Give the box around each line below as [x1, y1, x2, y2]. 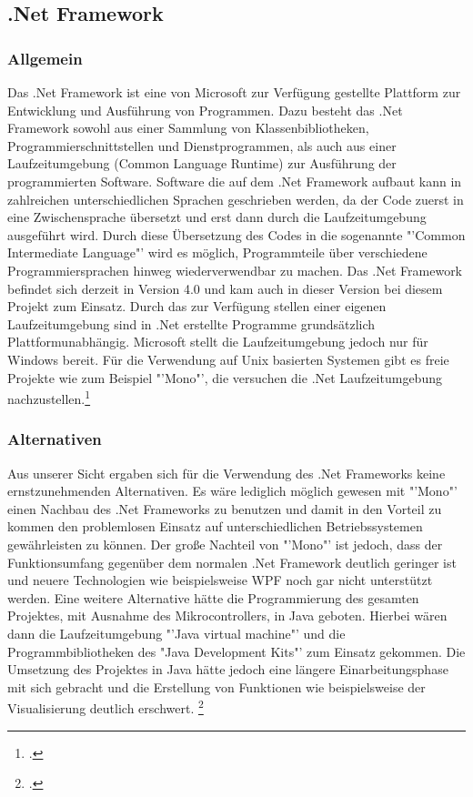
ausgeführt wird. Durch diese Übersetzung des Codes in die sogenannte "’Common [7, 225, 466, 244]
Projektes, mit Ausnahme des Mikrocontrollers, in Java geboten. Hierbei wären [7, 606, 448, 625]
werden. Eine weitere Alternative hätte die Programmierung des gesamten [7, 588, 419, 607]
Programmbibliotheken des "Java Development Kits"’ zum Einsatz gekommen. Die [7, 641, 466, 661]
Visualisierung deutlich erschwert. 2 [7, 696, 204, 717]
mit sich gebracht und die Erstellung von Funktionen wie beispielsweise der [7, 677, 426, 696]
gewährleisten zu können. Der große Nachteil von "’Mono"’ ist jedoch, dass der [7, 534, 443, 553]
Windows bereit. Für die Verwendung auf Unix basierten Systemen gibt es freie [7, 349, 449, 368]
